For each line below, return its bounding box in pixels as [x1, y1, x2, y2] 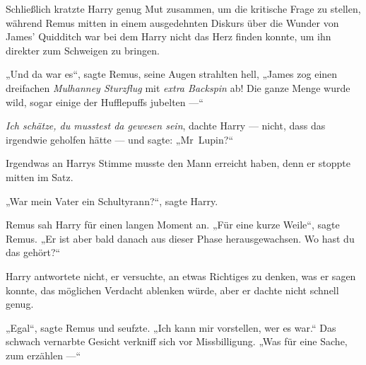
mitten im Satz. [6, 169, 73, 184]
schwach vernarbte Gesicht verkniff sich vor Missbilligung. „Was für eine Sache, [6, 334, 348, 349]
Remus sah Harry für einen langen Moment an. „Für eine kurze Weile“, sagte [6, 217, 340, 232]
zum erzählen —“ [6, 347, 81, 362]
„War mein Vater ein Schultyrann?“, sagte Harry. [6, 193, 218, 208]
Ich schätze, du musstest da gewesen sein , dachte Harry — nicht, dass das [6, 118, 326, 133]
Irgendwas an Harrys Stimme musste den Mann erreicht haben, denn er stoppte [6, 156, 350, 170]
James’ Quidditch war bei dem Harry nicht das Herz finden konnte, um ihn [6, 29, 331, 44]
